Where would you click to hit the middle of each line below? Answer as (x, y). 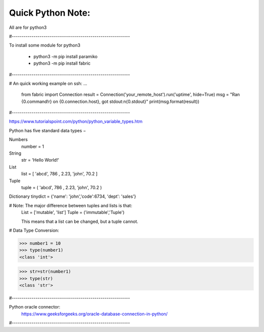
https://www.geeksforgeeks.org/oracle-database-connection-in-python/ (95, 314)
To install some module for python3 (45, 45)
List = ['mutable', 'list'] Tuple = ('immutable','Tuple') (73, 213)
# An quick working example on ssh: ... (48, 83)
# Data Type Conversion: (34, 230)
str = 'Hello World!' (40, 160)
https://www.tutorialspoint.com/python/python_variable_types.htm (76, 121)
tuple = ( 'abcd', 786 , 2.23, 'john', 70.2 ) (62, 187)
